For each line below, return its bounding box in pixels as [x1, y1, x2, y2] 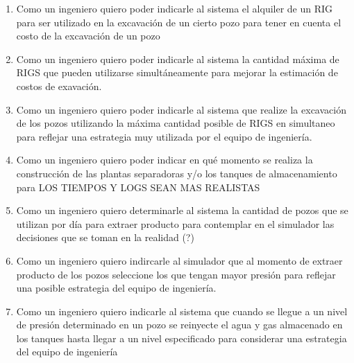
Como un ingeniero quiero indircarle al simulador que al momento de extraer [16, 253, 343, 267]
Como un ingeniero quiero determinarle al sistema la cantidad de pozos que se [16, 203, 348, 218]
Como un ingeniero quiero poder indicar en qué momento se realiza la [16, 152, 313, 167]
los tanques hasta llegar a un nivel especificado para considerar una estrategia [16, 330, 347, 345]
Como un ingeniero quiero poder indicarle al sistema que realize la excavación [16, 102, 346, 116]
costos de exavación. [16, 78, 102, 93]
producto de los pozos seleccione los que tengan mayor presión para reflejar [16, 267, 336, 281]
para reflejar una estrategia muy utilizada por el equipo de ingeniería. [16, 129, 312, 143]
